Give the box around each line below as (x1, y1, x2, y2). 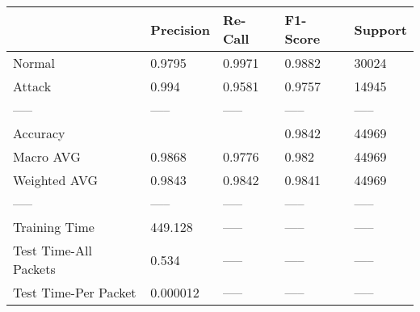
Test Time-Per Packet (13, 283, 136, 301)
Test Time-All (13, 241, 92, 259)
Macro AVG (13, 147, 81, 166)
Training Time (13, 217, 94, 236)
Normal (13, 53, 56, 72)
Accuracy (13, 124, 65, 142)
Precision (150, 19, 210, 39)
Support (354, 19, 407, 39)
